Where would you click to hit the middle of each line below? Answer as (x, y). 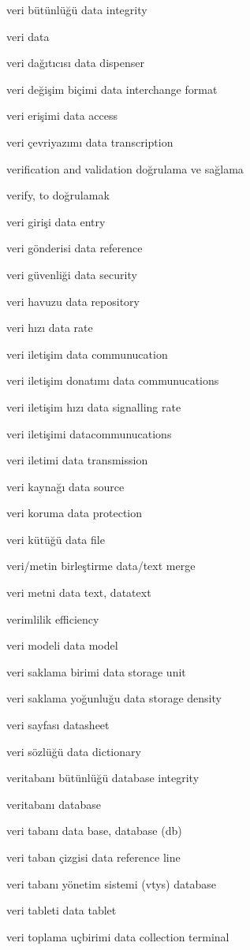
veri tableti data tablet (62, 910)
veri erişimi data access (62, 115)
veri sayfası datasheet (58, 725)
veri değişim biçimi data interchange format (112, 89)
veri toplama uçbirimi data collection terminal (118, 936)
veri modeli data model (62, 645)
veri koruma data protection (75, 513)
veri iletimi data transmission (77, 460)
